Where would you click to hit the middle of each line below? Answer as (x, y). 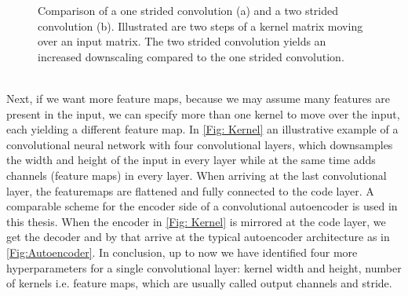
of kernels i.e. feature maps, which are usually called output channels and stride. (199, 283)
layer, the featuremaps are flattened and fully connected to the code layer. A (190, 190)
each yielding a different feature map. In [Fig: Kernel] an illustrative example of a (202, 129)
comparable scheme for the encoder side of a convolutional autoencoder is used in (202, 206)
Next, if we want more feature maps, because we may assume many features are (198, 98)
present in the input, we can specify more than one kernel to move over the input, (203, 113)
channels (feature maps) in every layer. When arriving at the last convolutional (197, 175)
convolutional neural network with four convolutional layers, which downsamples (200, 144)
